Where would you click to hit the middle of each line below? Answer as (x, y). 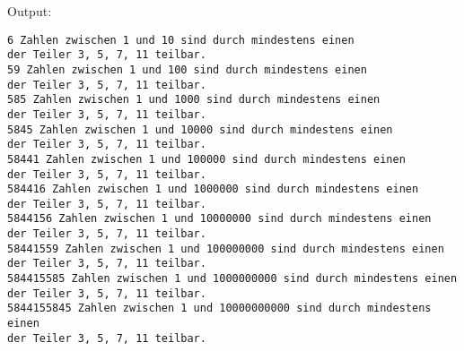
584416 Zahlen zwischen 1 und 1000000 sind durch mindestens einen (213, 189)
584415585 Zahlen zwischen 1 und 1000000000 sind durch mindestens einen (232, 279)
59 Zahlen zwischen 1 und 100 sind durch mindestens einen (187, 69)
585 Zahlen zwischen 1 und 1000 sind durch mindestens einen (194, 100)
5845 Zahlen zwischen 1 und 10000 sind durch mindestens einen (200, 129)
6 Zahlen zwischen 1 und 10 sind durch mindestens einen (181, 40)
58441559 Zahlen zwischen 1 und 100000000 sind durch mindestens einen (226, 248)
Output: (30, 11)
